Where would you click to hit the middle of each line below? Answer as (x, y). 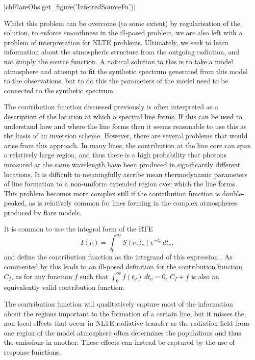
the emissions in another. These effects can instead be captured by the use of (119, 342)
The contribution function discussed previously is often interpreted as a (111, 107)
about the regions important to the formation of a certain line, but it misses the (124, 313)
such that (94, 276)
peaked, (15, 203)
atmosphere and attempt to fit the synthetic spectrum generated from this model (126, 71)
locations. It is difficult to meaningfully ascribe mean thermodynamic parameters (126, 174)
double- (233, 193)
